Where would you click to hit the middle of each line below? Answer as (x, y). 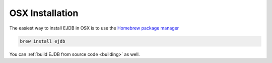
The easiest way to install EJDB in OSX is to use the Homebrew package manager (94, 28)
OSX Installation (44, 13)
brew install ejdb (43, 41)
